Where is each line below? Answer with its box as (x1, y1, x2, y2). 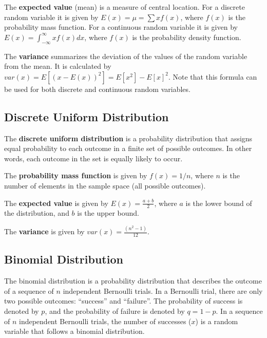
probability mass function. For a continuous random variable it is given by (4, 22, 238, 32)
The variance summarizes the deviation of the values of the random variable (4, 50, 247, 61)
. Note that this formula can (168, 71, 257, 82)
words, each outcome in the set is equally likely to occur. (4, 153, 183, 163)
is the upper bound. (77, 208, 139, 218)
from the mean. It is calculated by (4, 61, 111, 71)
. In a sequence (216, 306, 263, 316)
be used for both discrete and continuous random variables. (4, 83, 190, 94)
